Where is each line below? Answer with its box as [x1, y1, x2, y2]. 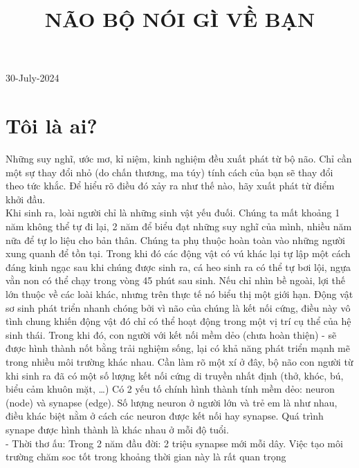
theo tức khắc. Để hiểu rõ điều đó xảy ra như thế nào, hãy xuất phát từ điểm [6, 178, 335, 193]
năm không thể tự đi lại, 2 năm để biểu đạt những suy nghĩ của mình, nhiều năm [6, 219, 352, 234]
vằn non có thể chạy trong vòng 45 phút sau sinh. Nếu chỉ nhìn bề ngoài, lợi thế [6, 273, 345, 288]
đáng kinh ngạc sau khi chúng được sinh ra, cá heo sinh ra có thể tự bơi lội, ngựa [6, 259, 351, 274]
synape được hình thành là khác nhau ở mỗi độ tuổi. [6, 422, 229, 436]
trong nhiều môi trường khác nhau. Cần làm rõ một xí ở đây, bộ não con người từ [6, 355, 353, 368]
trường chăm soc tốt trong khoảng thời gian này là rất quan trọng [6, 449, 286, 464]
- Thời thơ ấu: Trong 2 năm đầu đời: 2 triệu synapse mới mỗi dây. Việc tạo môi [6, 436, 343, 450]
